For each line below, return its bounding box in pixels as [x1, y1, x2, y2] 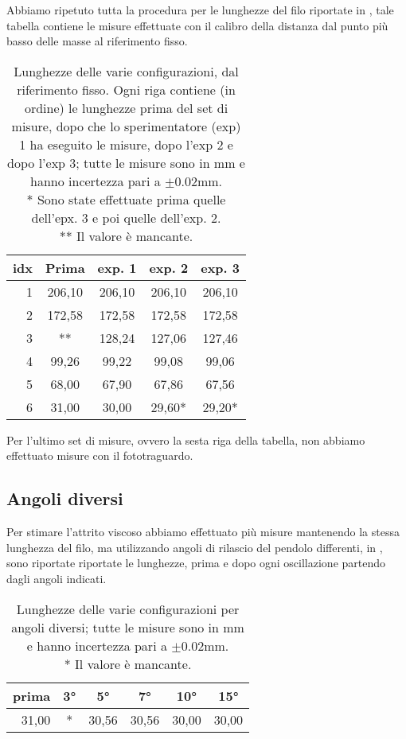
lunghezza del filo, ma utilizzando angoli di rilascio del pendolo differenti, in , [6, 539, 383, 555]
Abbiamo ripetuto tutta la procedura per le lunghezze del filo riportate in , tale [6, 2, 394, 18]
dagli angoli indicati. [6, 570, 107, 586]
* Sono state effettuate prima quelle [26, 189, 226, 208]
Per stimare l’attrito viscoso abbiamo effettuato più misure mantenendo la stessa [6, 523, 400, 540]
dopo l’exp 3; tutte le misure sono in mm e [7, 153, 245, 172]
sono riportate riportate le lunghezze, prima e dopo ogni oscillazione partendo [6, 554, 386, 571]
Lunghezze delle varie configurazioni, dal [14, 61, 239, 80]
